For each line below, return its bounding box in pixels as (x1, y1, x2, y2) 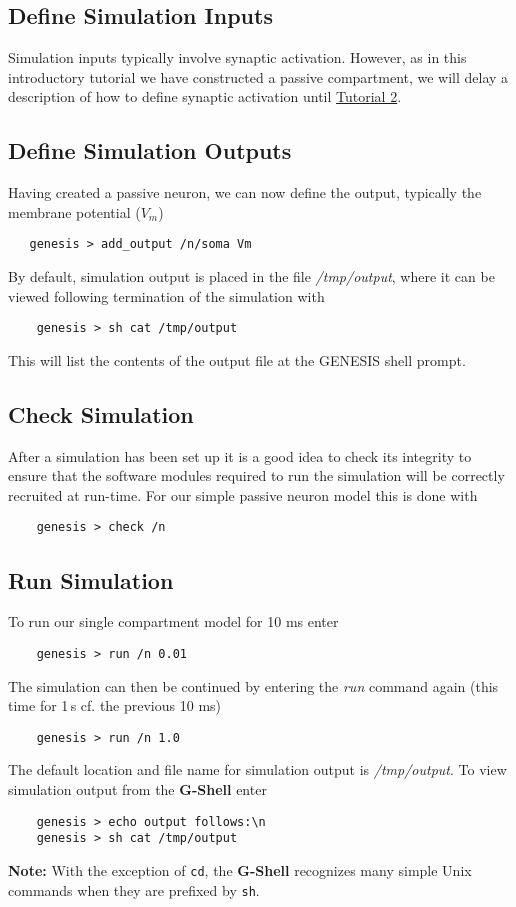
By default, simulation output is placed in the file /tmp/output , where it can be (8, 266, 495, 287)
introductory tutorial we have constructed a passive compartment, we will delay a (8, 66, 509, 87)
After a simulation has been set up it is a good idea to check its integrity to (8, 445, 472, 466)
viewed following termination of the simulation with (8, 285, 325, 306)
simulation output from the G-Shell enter (8, 779, 267, 799)
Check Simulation (8, 398, 194, 429)
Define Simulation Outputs (8, 135, 292, 166)
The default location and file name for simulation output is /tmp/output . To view (8, 759, 507, 780)
